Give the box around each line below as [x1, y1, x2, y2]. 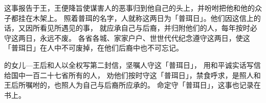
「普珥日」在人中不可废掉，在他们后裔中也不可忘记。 [4, 42, 183, 53]
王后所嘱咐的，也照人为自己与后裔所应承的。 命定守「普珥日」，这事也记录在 [4, 80, 261, 90]
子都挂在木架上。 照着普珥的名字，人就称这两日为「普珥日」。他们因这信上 [4, 12, 254, 23]
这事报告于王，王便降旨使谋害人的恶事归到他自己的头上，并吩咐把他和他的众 [4, 3, 262, 13]
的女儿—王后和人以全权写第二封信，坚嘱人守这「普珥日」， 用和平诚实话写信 [4, 59, 261, 70]
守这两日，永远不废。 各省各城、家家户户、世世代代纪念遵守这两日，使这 [4, 32, 250, 43]
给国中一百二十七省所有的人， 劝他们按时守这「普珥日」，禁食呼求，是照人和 [4, 69, 261, 80]
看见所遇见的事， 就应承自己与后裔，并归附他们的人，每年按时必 [39, 22, 257, 33]
